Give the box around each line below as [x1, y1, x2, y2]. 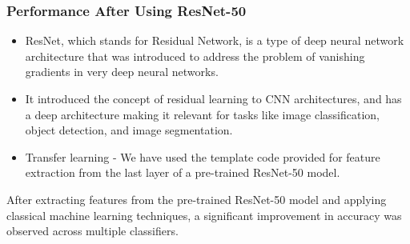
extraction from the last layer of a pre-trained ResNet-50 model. [25, 164, 340, 181]
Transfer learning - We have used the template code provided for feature [25, 148, 380, 165]
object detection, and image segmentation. [25, 122, 233, 138]
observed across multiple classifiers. [6, 222, 179, 239]
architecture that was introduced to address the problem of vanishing [25, 47, 365, 64]
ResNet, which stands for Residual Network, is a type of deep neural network [25, 32, 404, 49]
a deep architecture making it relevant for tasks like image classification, [25, 106, 380, 122]
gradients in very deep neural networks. [25, 63, 219, 80]
